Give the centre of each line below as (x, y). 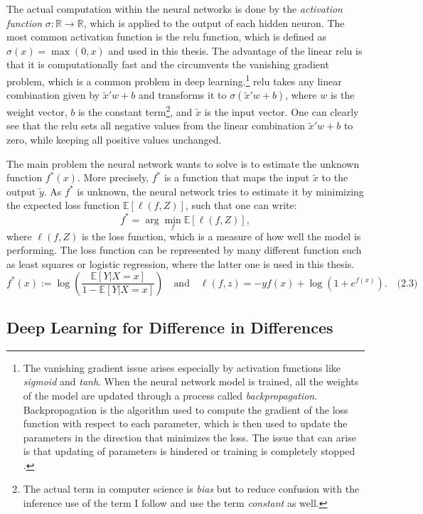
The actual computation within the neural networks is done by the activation (175, 9)
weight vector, (37, 111)
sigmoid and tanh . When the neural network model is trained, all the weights (191, 381)
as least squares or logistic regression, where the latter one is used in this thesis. (181, 263)
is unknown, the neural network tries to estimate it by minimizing (220, 191)
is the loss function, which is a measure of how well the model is (221, 236)
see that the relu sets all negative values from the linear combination (156, 125)
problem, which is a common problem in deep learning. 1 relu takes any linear (174, 80)
